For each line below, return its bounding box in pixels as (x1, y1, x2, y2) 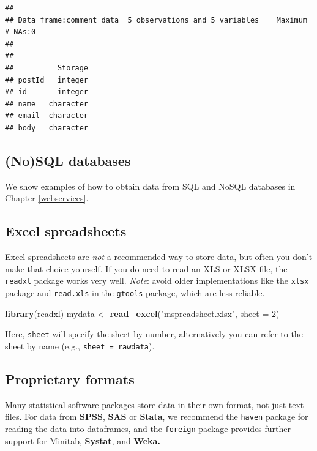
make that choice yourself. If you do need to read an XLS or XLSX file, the (5, 262, 288, 275)
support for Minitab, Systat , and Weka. (5, 434, 160, 447)
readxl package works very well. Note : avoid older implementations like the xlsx (5, 274, 309, 287)
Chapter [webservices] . (5, 192, 89, 204)
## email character (5, 111, 89, 121)
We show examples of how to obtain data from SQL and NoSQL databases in (5, 179, 296, 192)
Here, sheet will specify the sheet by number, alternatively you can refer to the (5, 327, 303, 340)
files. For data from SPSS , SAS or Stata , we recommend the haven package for (5, 410, 308, 423)
